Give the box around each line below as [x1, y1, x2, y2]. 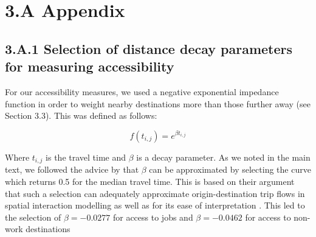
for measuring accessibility [5, 57, 174, 76]
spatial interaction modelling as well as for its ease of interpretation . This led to [5, 199, 305, 212]
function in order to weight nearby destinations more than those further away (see [5, 97, 311, 110]
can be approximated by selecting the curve [149, 163, 311, 176]
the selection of [5, 210, 61, 223]
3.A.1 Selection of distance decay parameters [5, 39, 293, 58]
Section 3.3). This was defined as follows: [5, 109, 157, 122]
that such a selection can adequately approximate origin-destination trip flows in [5, 187, 305, 199]
